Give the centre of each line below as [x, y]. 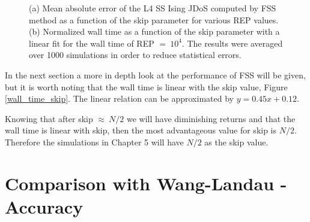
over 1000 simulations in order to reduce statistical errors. [135, 55]
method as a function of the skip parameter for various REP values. [154, 19]
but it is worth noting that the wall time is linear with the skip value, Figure [146, 86]
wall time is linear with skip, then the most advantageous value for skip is [141, 130]
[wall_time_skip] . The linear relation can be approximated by [119, 98]
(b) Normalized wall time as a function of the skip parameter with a [154, 31]
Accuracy [44, 206]
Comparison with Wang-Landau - [146, 183]
